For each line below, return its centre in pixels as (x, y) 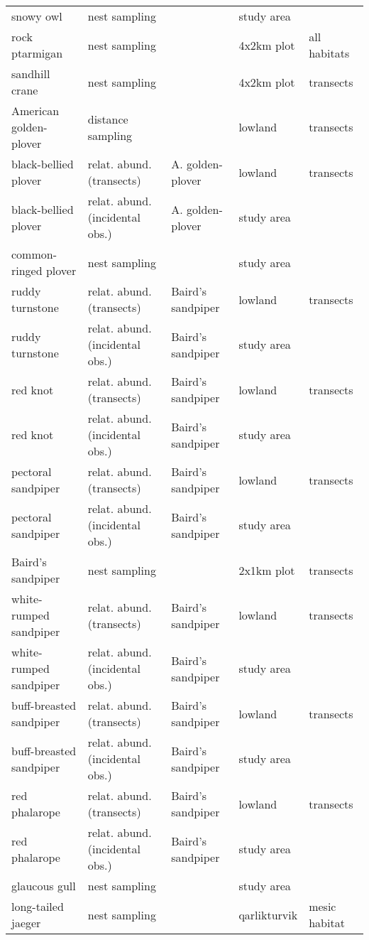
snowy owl (37, 16)
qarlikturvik (268, 914)
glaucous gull (44, 886)
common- (34, 254)
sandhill (31, 74)
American (35, 110)
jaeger (26, 923)
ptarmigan (37, 53)
